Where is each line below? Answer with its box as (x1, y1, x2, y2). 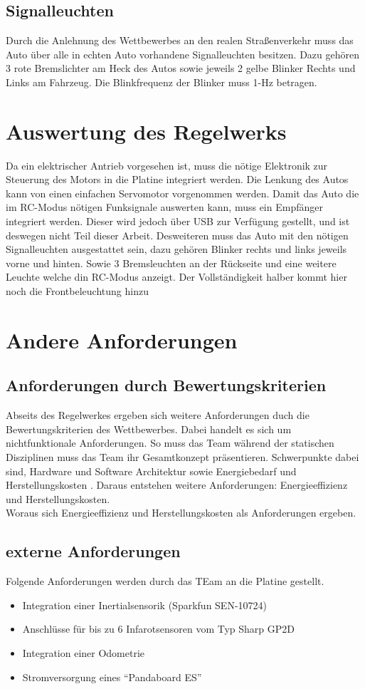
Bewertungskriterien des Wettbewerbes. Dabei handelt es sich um (6, 421, 292, 436)
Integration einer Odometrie (22, 645, 145, 660)
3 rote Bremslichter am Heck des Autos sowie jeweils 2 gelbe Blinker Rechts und (6, 61, 356, 76)
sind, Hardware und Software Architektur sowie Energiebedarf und (6, 463, 297, 478)
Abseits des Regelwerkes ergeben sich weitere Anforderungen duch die (6, 408, 310, 423)
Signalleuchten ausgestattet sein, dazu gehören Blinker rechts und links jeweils (6, 242, 347, 257)
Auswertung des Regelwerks (6, 116, 287, 145)
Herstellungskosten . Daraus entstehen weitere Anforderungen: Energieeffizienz (6, 477, 348, 492)
